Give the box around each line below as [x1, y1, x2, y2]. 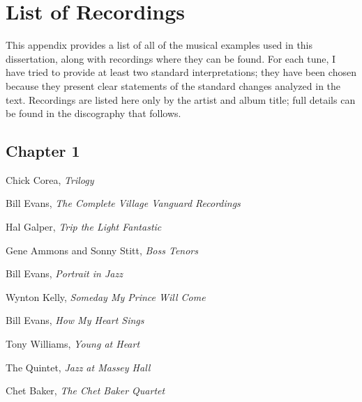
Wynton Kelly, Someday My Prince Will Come [6, 289, 206, 304]
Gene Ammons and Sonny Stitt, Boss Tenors [6, 242, 198, 257]
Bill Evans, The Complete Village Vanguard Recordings [6, 196, 241, 210]
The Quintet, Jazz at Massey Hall [6, 360, 151, 374]
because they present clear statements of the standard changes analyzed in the [6, 78, 341, 93]
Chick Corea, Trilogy [6, 172, 94, 187]
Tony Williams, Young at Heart [6, 337, 140, 351]
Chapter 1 [6, 140, 80, 162]
